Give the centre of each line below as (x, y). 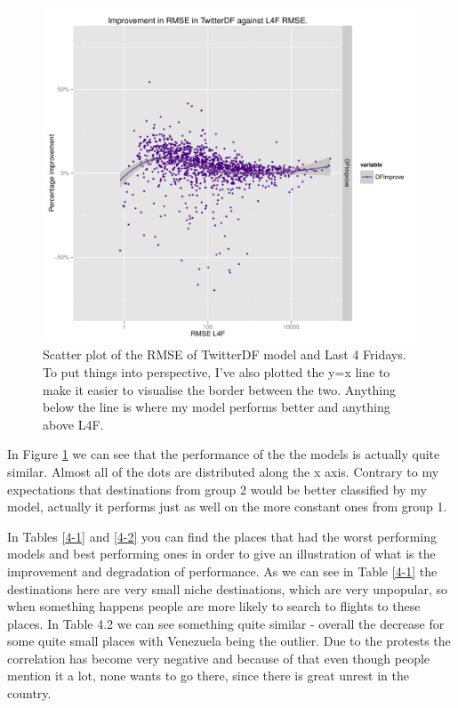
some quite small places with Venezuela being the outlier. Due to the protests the (229, 641)
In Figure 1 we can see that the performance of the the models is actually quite (224, 454)
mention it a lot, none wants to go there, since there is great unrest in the (208, 676)
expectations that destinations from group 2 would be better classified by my (217, 489)
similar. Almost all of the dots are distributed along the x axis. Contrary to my (223, 471)
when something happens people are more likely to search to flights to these (214, 606)
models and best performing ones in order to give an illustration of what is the (221, 554)
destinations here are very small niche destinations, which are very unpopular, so (227, 588)
